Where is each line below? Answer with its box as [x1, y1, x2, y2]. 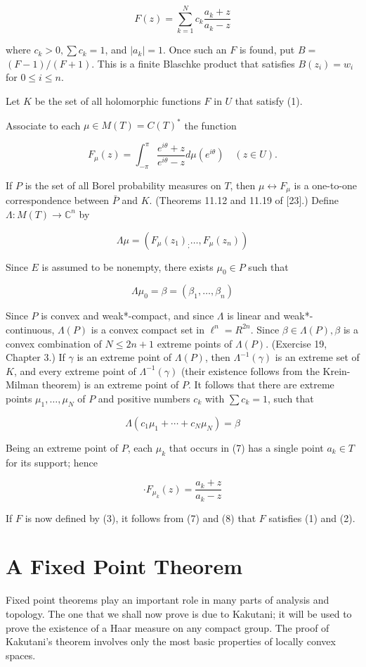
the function [184, 117, 237, 132]
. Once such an [162, 42, 227, 57]
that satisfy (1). [235, 93, 303, 108]
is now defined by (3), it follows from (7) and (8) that [25, 510, 256, 525]
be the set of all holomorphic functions [34, 93, 201, 108]
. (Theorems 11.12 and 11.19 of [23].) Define [149, 193, 339, 208]
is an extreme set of [275, 350, 360, 364]
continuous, [6, 322, 55, 336]
